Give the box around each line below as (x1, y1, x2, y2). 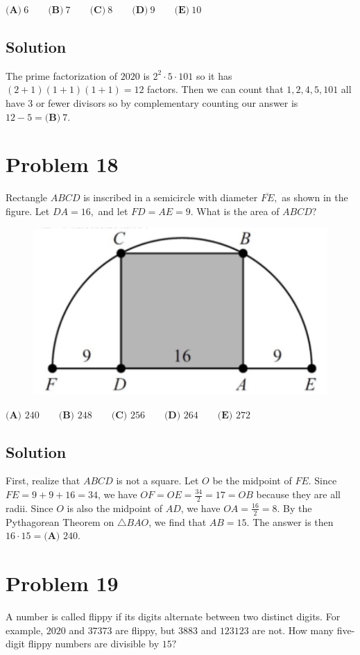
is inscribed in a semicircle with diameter (83, 190, 258, 205)
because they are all (256, 487, 341, 501)
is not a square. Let (116, 473, 199, 488)
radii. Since (6, 500, 53, 515)
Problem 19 (6, 569, 119, 597)
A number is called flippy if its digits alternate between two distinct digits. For (6, 609, 341, 623)
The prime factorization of (6, 68, 118, 83)
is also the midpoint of (67, 500, 162, 515)
